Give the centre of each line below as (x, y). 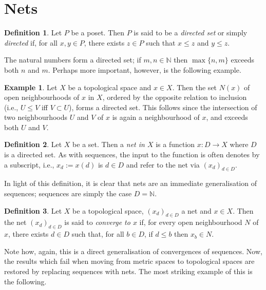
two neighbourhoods (36, 117)
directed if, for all (31, 42)
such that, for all (98, 234)
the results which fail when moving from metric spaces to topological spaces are (129, 261)
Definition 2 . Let (33, 144)
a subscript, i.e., (29, 164)
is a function (175, 144)
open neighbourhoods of (42, 97)
